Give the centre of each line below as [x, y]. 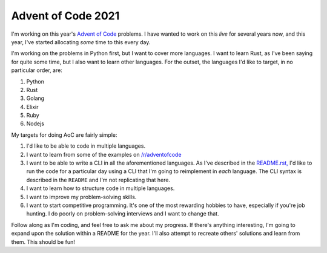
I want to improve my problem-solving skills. [81, 197]
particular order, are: [37, 70]
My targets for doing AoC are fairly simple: [64, 135]
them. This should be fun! [43, 241]
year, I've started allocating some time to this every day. [81, 42]
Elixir [32, 107]
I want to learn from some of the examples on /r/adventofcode [104, 154]
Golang [35, 98]
